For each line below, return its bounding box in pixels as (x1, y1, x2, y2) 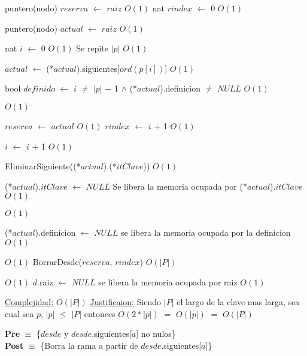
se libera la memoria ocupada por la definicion (120, 226, 291, 239)
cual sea (5, 307, 34, 320)
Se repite (76, 42, 109, 54)
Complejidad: (5, 296, 54, 308)
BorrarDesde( (32, 255, 83, 267)
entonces (84, 307, 115, 320)
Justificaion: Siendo (90, 296, 162, 308)
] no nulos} (136, 327, 176, 340)
